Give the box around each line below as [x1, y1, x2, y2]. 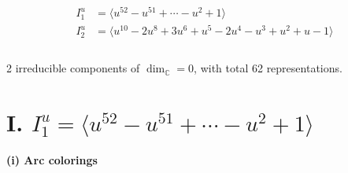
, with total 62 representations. [194, 60, 342, 76]
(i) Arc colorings [6, 152, 98, 167]
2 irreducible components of [6, 60, 140, 76]
